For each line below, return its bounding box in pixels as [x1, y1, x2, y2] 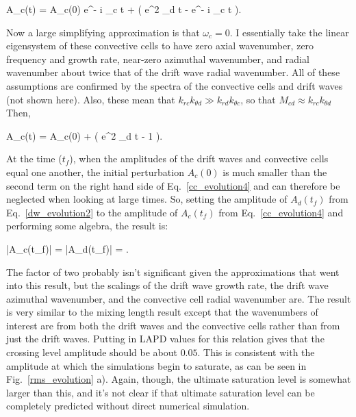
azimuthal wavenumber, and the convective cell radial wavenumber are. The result [6, 291, 351, 305]
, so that [240, 92, 276, 106]
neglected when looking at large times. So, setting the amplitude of [6, 192, 288, 206]
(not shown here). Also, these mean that [6, 92, 175, 106]
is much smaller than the [222, 164, 327, 179]
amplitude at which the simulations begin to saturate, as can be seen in [6, 358, 307, 372]
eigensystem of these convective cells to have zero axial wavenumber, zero [6, 38, 314, 53]
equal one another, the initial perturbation [6, 164, 184, 179]
